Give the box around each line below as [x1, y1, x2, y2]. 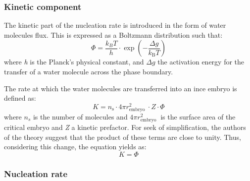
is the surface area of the [160, 112, 236, 122]
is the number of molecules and [33, 112, 128, 122]
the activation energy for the [157, 57, 245, 67]
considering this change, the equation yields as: [4, 141, 147, 152]
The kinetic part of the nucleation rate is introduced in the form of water [4, 20, 226, 30]
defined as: [4, 93, 36, 103]
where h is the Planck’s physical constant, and [4, 57, 144, 67]
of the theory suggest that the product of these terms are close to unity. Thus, [4, 131, 241, 142]
